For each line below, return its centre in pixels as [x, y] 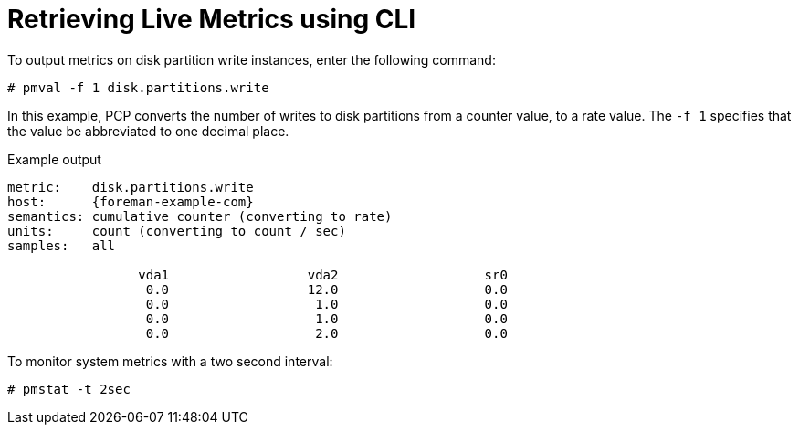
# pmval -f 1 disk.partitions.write [138, 87]
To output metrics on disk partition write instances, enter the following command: [252, 59]
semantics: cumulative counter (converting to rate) [200, 216]
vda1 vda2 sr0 [323, 274]
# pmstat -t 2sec [69, 389]
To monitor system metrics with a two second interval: [170, 361]
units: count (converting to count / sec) [177, 231]
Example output [54, 159]
